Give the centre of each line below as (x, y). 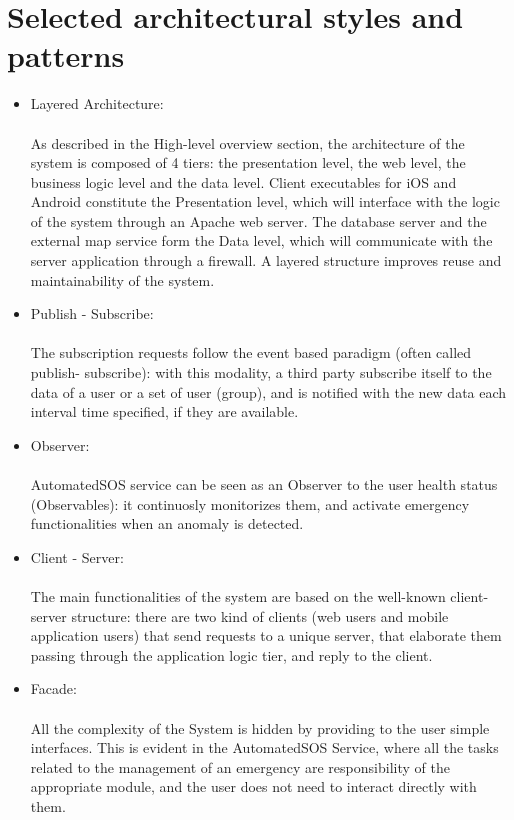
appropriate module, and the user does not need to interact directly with (253, 786)
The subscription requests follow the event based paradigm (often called (251, 352)
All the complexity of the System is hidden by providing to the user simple (260, 727)
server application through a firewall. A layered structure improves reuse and (266, 260)
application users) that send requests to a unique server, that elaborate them (266, 635)
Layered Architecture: (97, 103)
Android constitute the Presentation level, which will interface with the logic (265, 201)
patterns (66, 55)
